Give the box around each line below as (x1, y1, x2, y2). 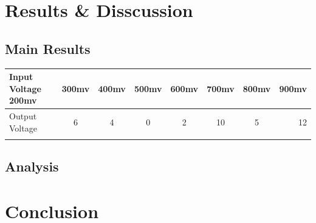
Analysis (5, 157, 59, 176)
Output (9, 110, 37, 122)
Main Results (5, 39, 91, 58)
